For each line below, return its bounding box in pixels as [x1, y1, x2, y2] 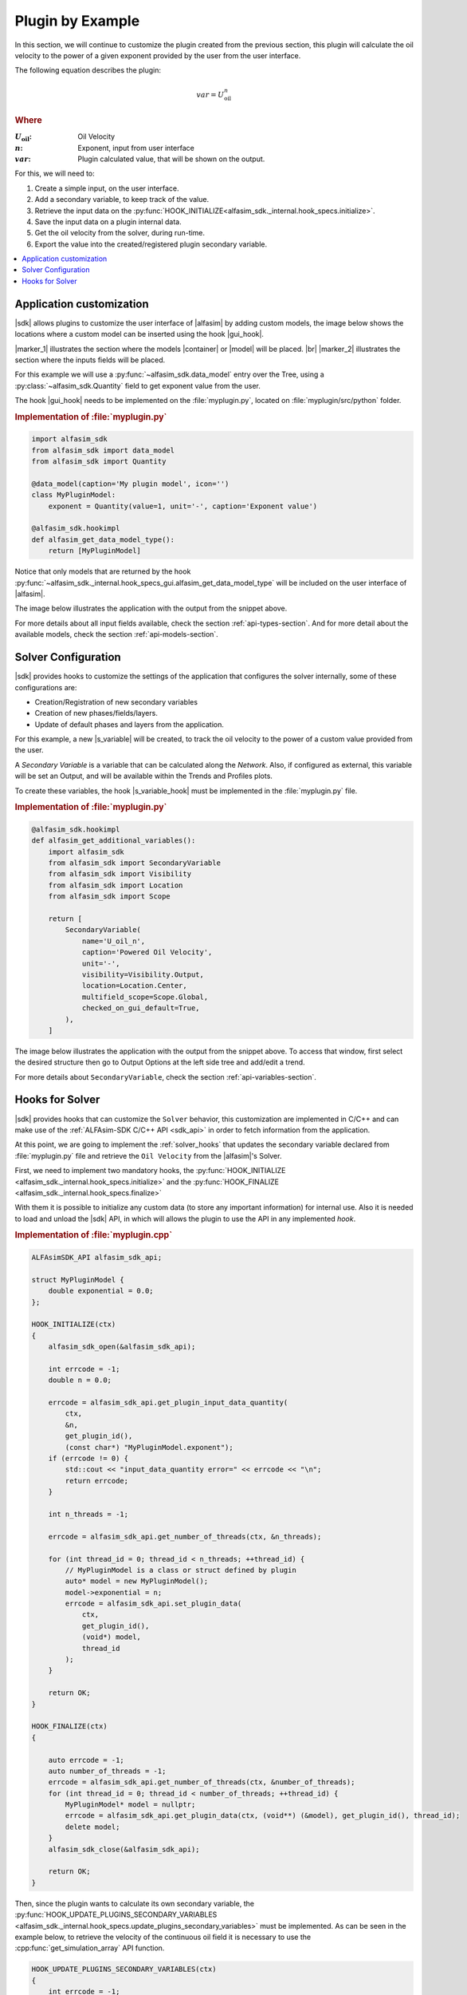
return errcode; [65, 1476, 129, 1485]
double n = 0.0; [48, 1376, 112, 1385]
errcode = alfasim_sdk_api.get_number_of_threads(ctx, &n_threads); [48, 1532, 322, 1541]
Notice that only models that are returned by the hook [14, 567, 191, 576]
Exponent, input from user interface [77, 143, 194, 152]
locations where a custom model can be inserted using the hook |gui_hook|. [14, 330, 265, 339]
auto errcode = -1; [48, 1756, 125, 1764]
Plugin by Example [14, 12, 140, 30]
